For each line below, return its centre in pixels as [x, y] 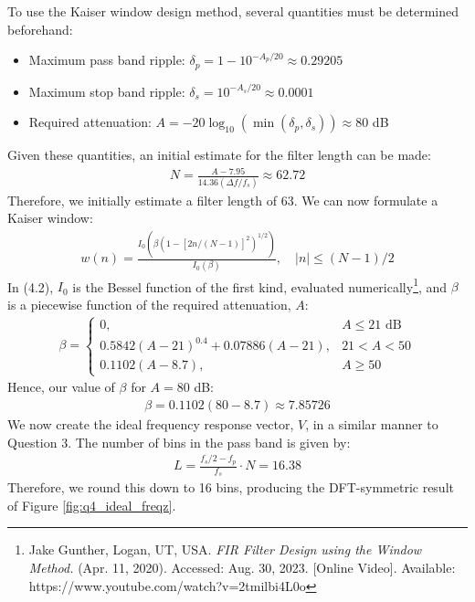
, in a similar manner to [372, 424]
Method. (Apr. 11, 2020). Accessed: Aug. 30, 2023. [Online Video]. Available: [242, 568]
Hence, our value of [61, 387]
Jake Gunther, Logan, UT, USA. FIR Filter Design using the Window [225, 549]
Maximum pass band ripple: [107, 60]
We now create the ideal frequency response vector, [151, 424]
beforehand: [40, 29]
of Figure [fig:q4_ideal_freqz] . [92, 505]
